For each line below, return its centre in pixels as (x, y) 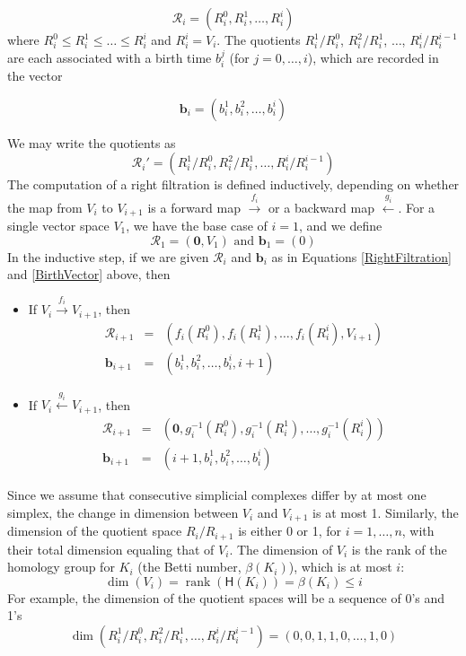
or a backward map (321, 207)
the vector (35, 76)
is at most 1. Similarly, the (386, 512)
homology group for (61, 567)
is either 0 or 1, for (290, 531)
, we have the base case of (197, 225)
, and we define (341, 225)
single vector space (58, 225)
